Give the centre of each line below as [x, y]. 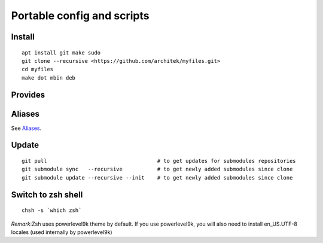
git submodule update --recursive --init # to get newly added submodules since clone [157, 177]
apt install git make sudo [61, 53]
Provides [28, 95]
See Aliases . [26, 128]
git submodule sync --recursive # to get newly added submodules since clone [157, 169]
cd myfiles [38, 69]
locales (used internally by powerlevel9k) [62, 232]
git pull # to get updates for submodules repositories [159, 161]
